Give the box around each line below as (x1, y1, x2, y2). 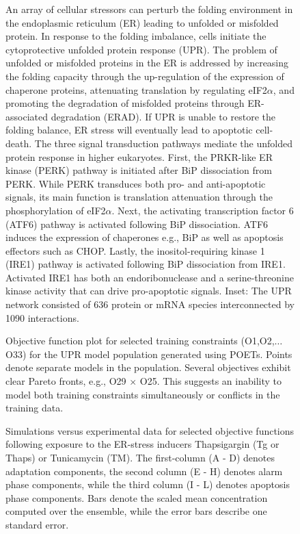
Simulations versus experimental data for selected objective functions (5, 423, 295, 437)
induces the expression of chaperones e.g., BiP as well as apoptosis (5, 230, 284, 244)
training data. (5, 400, 64, 415)
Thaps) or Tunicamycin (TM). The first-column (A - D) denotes (5, 450, 275, 464)
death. (5, 136, 32, 150)
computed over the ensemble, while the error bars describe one (5, 504, 267, 518)
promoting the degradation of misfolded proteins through (5, 96, 245, 110)
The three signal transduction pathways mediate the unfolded (34, 136, 292, 150)
